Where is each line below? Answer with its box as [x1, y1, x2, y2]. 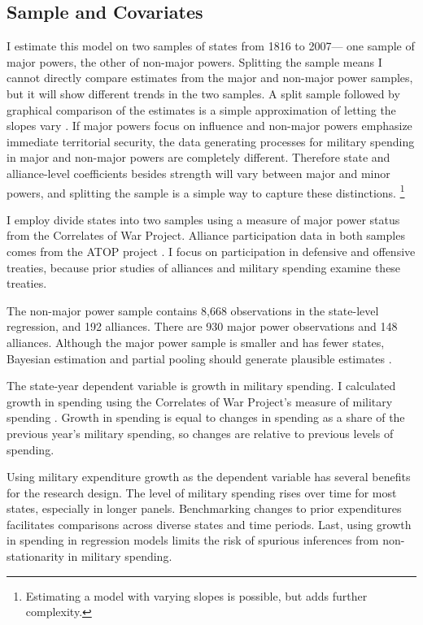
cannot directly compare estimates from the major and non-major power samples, [7, 69, 413, 86]
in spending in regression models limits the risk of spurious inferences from [7, 532, 379, 549]
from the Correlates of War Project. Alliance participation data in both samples [7, 227, 405, 244]
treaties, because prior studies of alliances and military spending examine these [7, 258, 401, 276]
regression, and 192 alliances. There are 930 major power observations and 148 [7, 318, 398, 335]
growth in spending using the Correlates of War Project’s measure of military [7, 393, 393, 410]
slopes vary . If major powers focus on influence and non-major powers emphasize [7, 117, 412, 134]
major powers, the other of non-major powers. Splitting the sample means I [7, 53, 382, 70]
